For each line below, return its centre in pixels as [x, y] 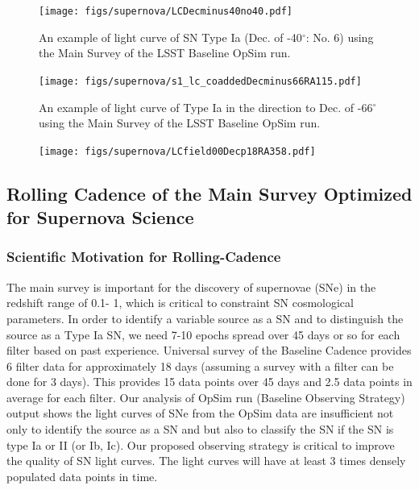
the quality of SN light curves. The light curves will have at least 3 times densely [206, 461]
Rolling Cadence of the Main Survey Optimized [209, 193]
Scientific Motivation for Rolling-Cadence [144, 257]
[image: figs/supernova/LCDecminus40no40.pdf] [166, 11]
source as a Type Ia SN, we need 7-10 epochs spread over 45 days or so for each [203, 334]
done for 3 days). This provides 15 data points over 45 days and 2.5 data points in [209, 382]
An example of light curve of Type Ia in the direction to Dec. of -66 [206, 107]
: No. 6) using [340, 37]
